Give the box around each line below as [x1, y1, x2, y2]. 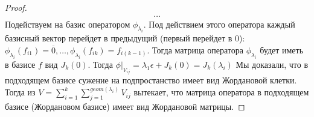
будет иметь [260, 43, 304, 56]
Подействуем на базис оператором [5, 17, 130, 30]
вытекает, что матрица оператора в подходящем [133, 86, 309, 98]
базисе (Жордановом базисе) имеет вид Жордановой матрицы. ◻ [5, 100, 245, 112]
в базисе [5, 58, 36, 70]
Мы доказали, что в [235, 58, 309, 70]
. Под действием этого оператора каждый [143, 17, 295, 30]
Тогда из [5, 86, 36, 98]
